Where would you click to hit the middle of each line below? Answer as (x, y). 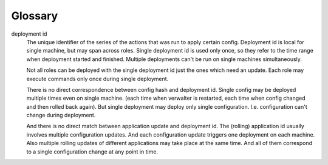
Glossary (35, 16)
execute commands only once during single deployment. (97, 79)
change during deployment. (61, 115)
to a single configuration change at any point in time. (92, 152)
